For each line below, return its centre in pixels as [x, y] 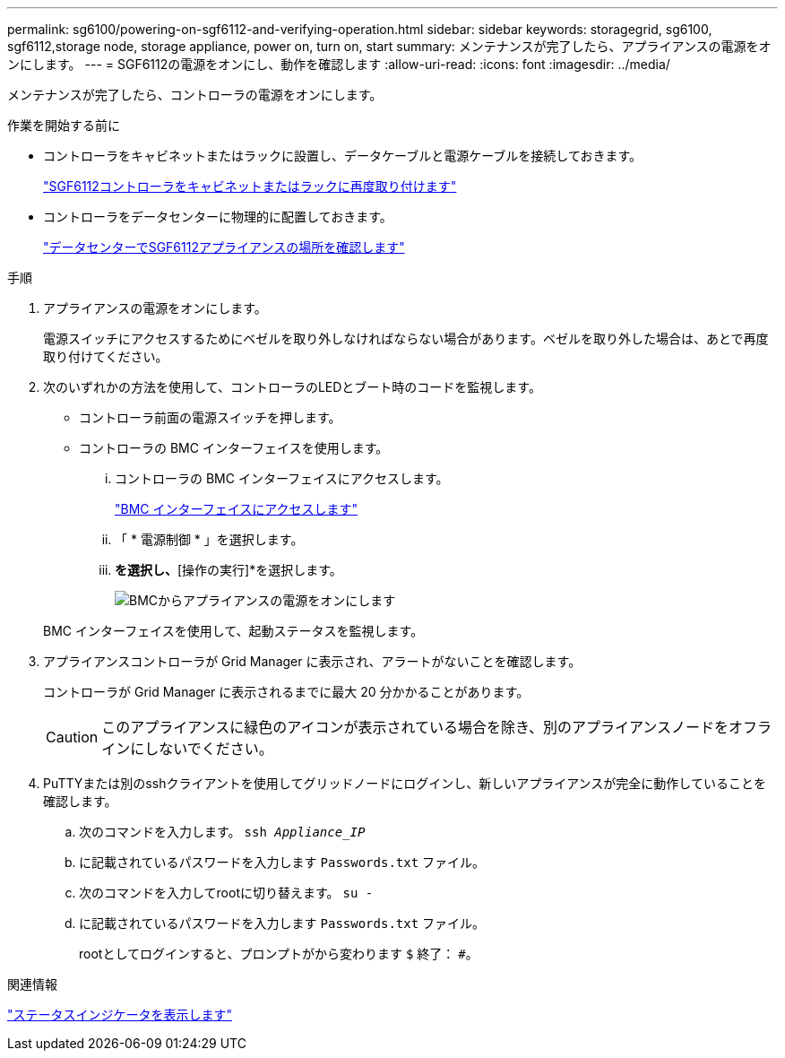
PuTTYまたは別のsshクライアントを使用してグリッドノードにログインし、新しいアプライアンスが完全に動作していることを [405, 783]
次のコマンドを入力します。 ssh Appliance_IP [222, 832]
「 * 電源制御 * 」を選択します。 [209, 539]
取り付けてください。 [106, 356]
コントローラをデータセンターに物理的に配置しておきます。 [218, 217]
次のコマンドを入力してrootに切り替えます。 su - [226, 893]
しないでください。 [209, 749]
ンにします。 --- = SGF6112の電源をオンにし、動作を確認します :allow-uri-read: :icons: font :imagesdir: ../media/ [339, 64]
